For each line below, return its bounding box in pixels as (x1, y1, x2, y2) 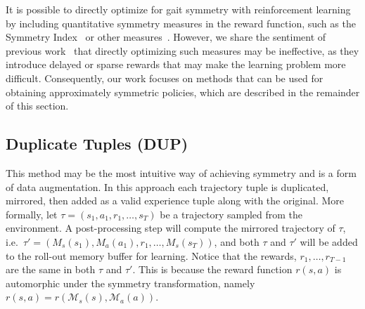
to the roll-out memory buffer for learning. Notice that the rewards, (6, 248, 297, 263)
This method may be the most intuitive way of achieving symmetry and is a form (6, 165, 357, 180)
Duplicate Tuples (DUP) (6, 133, 188, 154)
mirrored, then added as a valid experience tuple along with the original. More (6, 193, 345, 208)
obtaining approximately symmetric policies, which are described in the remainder (6, 84, 360, 99)
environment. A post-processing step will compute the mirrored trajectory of (6, 221, 335, 235)
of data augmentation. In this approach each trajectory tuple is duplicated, (6, 179, 329, 194)
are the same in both (6, 262, 96, 277)
